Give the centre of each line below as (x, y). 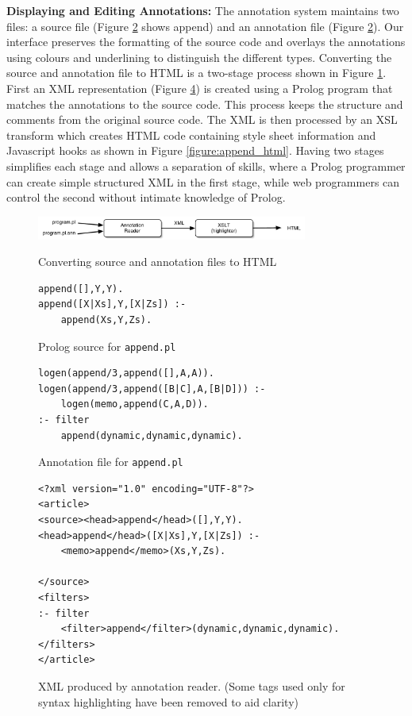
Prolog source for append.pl (107, 346)
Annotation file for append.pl (111, 462)
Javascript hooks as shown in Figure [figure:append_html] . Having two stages (195, 150)
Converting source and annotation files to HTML (158, 262)
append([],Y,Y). (81, 289)
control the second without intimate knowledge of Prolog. (146, 197)
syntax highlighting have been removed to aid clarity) (169, 701)
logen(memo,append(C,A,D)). (135, 404)
